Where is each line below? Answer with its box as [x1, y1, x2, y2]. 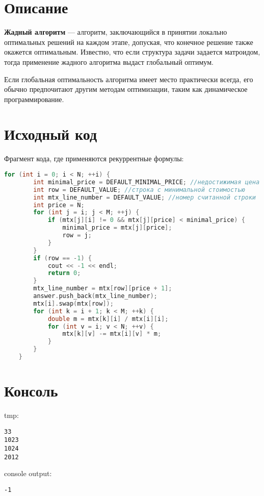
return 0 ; [47, 269, 81, 277]
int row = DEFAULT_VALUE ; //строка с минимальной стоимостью [33, 186, 245, 193]
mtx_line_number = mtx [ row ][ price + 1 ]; [33, 285, 172, 292]
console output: [4, 468, 52, 479]
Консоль [4, 380, 58, 401]
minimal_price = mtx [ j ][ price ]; [62, 224, 172, 232]
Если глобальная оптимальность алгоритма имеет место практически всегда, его [4, 73, 253, 84]
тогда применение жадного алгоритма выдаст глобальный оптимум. [4, 56, 214, 67]
